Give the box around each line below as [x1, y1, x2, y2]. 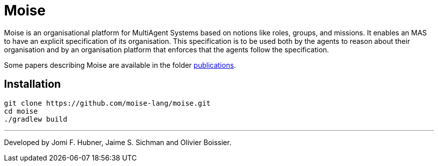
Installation [4, 78, 61, 91]
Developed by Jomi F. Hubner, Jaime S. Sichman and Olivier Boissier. [4, 138, 231, 147]
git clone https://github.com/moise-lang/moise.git [4, 99, 211, 107]
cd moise [4, 107, 38, 115]
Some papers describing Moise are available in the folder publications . [4, 60, 236, 69]
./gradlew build [4, 115, 67, 123]
